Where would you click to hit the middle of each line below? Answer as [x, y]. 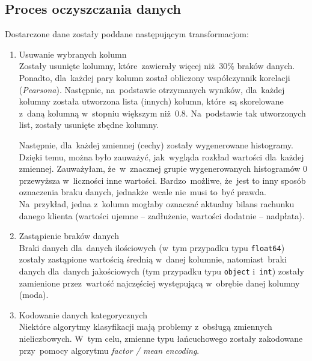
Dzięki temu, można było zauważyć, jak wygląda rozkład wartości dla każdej [161, 156]
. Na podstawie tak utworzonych [246, 113]
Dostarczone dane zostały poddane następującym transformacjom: [127, 34]
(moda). [34, 295]
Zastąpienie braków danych [69, 236]
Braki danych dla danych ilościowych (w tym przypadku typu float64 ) [152, 247]
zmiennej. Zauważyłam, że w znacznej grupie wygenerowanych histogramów [160, 168]
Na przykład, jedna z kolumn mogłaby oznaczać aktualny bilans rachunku [157, 203]
